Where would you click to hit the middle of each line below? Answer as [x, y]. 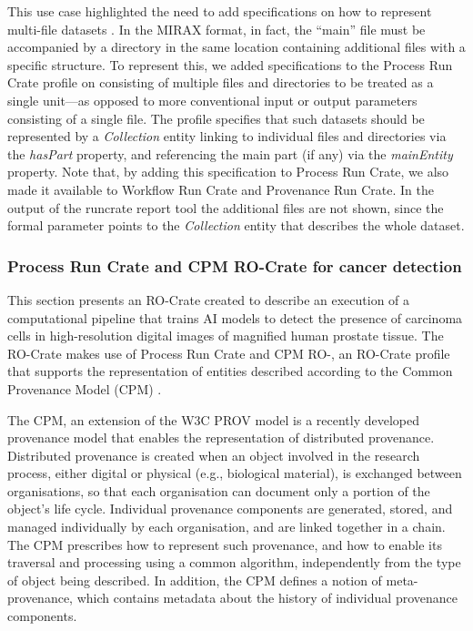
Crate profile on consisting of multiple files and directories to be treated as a [221, 82]
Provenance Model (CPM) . [85, 388]
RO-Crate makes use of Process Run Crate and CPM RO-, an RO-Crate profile [229, 353]
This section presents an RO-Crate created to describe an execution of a [209, 299]
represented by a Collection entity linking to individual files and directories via [227, 136]
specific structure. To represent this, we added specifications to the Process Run [230, 64]
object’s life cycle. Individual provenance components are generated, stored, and [230, 509]
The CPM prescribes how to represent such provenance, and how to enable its [225, 544]
